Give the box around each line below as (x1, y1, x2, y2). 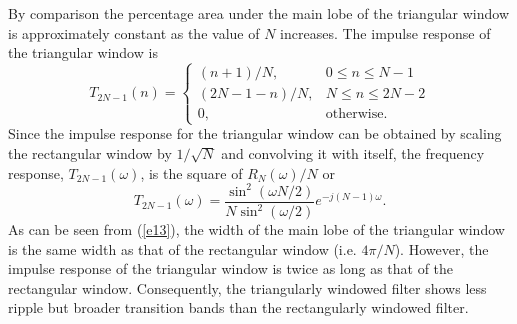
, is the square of (140, 162, 243, 183)
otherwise (325, 107, 384, 122)
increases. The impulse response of (280, 22, 491, 43)
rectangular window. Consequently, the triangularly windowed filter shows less (8, 277, 487, 298)
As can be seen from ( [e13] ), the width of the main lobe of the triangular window (8, 219, 505, 240)
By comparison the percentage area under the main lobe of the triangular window (8, 3, 510, 23)
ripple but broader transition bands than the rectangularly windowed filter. (8, 297, 469, 318)
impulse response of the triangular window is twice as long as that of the (8, 258, 454, 279)
